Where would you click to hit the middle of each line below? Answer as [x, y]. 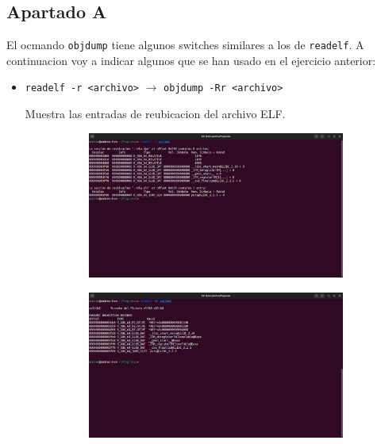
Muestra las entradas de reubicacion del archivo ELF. [155, 114]
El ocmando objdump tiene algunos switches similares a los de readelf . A [185, 45]
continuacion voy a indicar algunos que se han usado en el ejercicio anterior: [191, 60]
